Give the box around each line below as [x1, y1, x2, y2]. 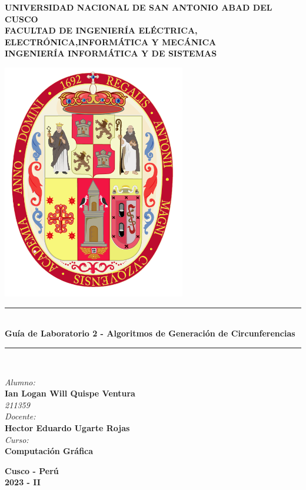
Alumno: [5, 375, 35, 388]
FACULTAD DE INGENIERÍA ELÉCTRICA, [5, 24, 198, 36]
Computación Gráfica [5, 445, 94, 457]
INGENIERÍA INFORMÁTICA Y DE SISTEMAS [5, 47, 217, 59]
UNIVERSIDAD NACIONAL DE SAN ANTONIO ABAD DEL [5, 1, 272, 13]
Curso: [5, 433, 29, 445]
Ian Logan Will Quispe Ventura [5, 387, 135, 399]
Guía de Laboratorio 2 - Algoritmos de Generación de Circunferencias [5, 327, 295, 339]
